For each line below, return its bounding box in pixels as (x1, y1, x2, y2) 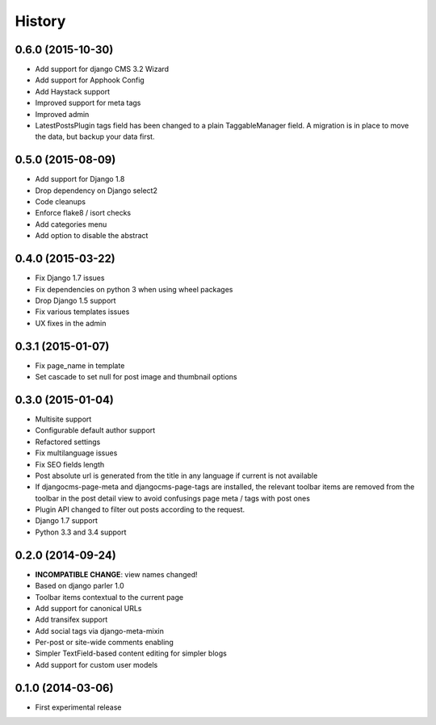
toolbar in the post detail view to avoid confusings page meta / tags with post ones (35, 493, 311, 503)
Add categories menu (35, 219, 107, 229)
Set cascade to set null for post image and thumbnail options (35, 372, 237, 382)
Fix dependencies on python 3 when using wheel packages (35, 284, 233, 294)
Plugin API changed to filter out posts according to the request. (35, 505, 245, 514)
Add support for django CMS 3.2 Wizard (35, 65, 170, 74)
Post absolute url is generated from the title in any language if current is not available (35, 471, 318, 480)
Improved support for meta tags (35, 98, 141, 108)
